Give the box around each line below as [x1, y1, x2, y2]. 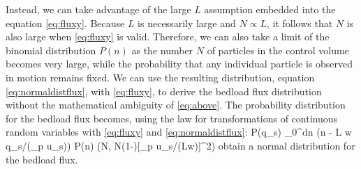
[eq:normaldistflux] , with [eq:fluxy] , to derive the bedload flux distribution [6, 83, 322, 98]
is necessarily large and [138, 15, 236, 30]
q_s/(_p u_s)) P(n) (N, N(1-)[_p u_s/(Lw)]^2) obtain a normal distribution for [6, 138, 355, 152]
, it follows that [266, 15, 333, 30]
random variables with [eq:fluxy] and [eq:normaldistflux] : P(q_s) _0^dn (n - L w [6, 124, 352, 139]
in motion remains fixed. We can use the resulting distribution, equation [6, 70, 315, 84]
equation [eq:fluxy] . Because [6, 15, 125, 30]
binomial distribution [6, 42, 96, 57]
